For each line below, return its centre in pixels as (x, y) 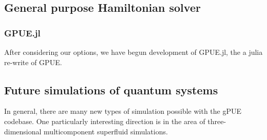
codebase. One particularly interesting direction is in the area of (105, 121)
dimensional (23, 131)
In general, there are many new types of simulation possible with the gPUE (123, 111)
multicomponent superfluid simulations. (106, 131)
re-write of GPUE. (33, 62)
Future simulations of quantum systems (111, 89)
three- (217, 121)
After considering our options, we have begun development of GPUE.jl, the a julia (133, 52)
